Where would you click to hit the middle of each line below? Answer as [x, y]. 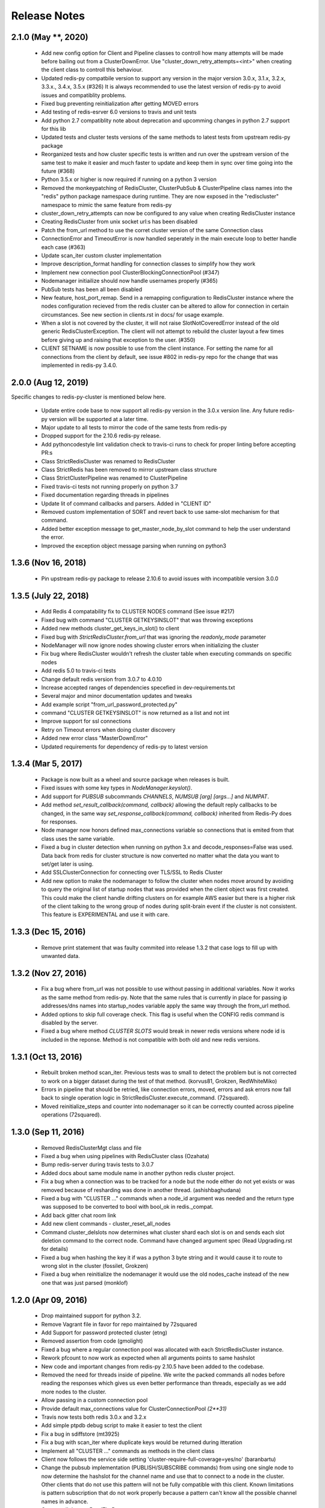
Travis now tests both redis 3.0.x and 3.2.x [94, 1417]
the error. [53, 537]
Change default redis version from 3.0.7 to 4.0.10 [102, 679]
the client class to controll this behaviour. [92, 70]
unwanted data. [61, 956]
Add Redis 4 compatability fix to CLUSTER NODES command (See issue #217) [138, 612]
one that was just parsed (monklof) [85, 1282]
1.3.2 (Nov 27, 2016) [49, 973]
